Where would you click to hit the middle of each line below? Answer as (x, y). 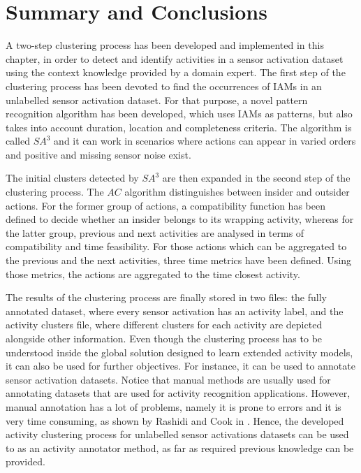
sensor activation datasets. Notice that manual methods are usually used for (168, 379)
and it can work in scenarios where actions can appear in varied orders (205, 141)
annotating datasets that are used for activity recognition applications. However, (178, 393)
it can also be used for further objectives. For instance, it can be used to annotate (180, 366)
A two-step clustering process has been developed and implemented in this (165, 45)
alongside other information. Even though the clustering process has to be (164, 338)
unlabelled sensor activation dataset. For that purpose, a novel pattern (157, 100)
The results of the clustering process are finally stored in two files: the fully (166, 297)
